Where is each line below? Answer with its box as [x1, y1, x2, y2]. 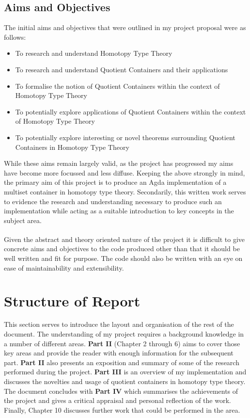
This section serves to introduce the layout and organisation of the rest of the [4, 319, 234, 329]
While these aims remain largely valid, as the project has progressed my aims [4, 158, 234, 168]
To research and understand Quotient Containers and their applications [15, 64, 228, 74]
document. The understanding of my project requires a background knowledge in [4, 328, 244, 338]
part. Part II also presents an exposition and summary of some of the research [4, 357, 239, 367]
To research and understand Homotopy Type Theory [15, 48, 172, 58]
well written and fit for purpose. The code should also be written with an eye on [4, 253, 243, 263]
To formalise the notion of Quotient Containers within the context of [15, 80, 220, 91]
